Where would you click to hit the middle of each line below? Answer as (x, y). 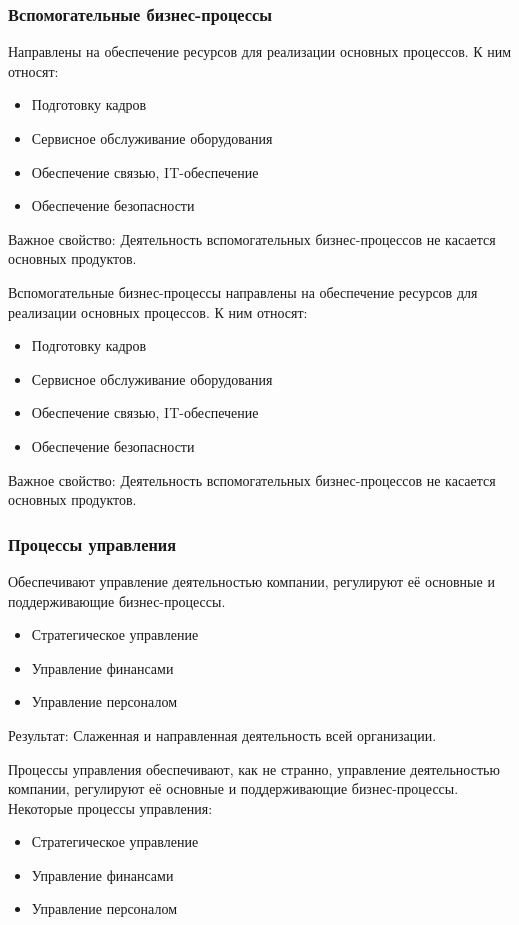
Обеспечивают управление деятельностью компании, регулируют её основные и (251, 580)
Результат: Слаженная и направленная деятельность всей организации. (222, 734)
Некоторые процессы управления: (110, 807)
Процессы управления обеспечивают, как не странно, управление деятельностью (254, 768)
